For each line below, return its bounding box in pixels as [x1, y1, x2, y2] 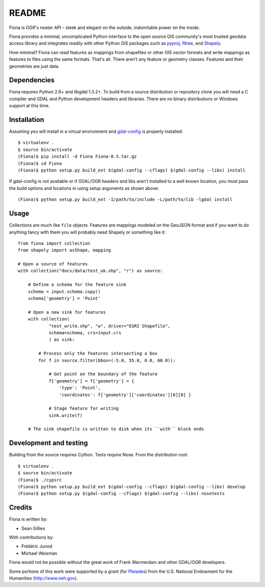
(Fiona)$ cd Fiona [18, 160, 62, 166]
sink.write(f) [49, 412, 83, 418]
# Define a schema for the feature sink [27, 282, 127, 288]
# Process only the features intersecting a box [38, 351, 158, 356]
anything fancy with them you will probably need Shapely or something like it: [9, 229, 166, 235]
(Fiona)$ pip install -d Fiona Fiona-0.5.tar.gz [18, 154, 137, 159]
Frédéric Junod [21, 543, 53, 549]
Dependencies [9, 76, 55, 85]
